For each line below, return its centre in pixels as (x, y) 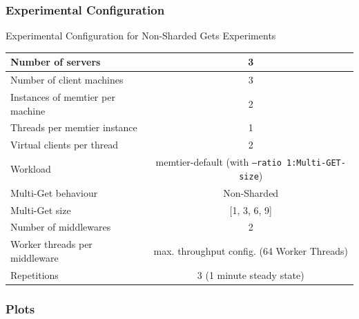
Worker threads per (51, 244)
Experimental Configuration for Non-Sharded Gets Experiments (141, 36)
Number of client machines (67, 80)
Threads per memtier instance (74, 127)
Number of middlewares (61, 227)
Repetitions (35, 274)
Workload (31, 168)
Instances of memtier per (63, 97)
